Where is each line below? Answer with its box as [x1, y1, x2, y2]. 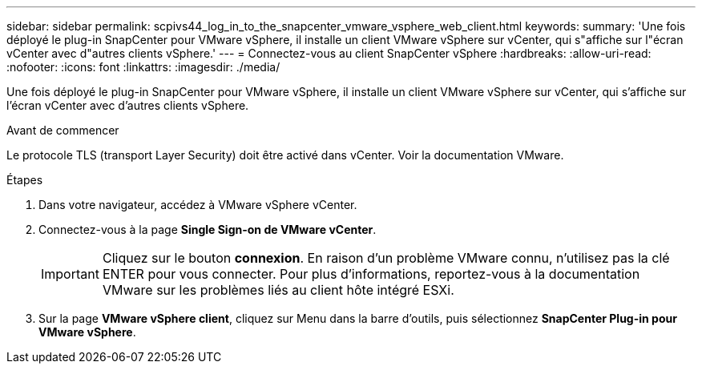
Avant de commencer [6, 123, 119, 137]
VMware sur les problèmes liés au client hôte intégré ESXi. [102, 282, 454, 298]
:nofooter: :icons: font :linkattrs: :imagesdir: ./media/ [6, 60, 280, 74]
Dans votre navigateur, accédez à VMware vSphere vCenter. [38, 198, 357, 211]
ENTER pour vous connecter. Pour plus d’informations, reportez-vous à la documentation [102, 266, 640, 282]
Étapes [6, 173, 43, 187]
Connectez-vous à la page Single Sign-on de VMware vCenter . [38, 223, 377, 236]
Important [41, 266, 99, 282]
